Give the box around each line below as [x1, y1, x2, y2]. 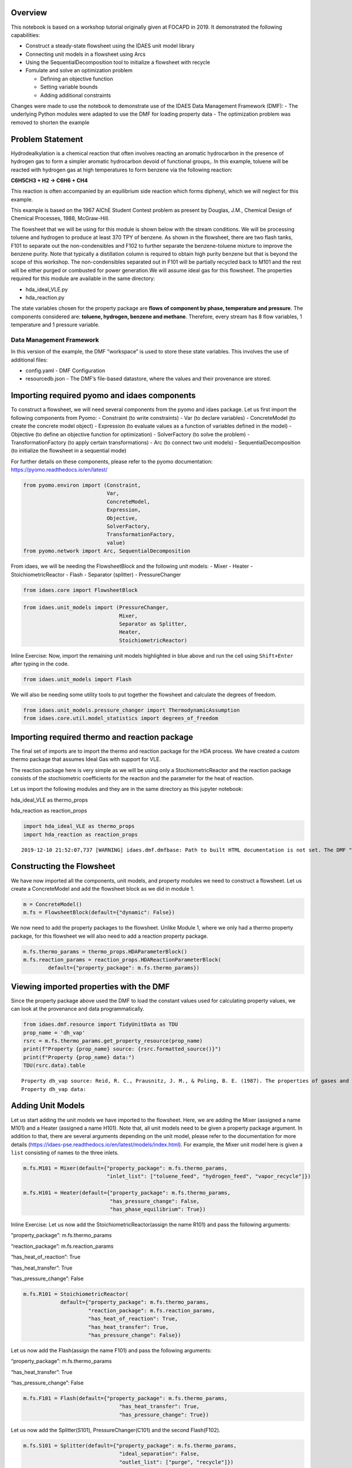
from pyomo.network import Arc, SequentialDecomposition [23, 548, 191, 554]
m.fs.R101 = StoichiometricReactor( [23, 1291, 129, 1297]
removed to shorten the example [11, 119, 90, 126]
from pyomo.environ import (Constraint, [23, 482, 141, 489]
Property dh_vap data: [21, 1086, 87, 1092]
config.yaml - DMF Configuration [25, 367, 106, 374]
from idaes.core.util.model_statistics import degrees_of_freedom [23, 715, 218, 722]
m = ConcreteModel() [23, 901, 82, 907]
